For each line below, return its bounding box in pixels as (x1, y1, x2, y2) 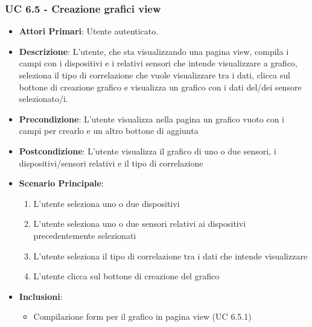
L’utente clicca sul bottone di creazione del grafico (33, 270, 220, 282)
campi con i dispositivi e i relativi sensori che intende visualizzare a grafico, (19, 57, 298, 69)
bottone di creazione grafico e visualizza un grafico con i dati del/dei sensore (19, 80, 302, 93)
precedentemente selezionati (33, 229, 136, 241)
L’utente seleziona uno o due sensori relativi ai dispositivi (33, 217, 246, 230)
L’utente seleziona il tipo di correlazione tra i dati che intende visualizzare (33, 249, 308, 262)
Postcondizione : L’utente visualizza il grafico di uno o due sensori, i (19, 144, 276, 157)
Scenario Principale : (19, 177, 104, 189)
